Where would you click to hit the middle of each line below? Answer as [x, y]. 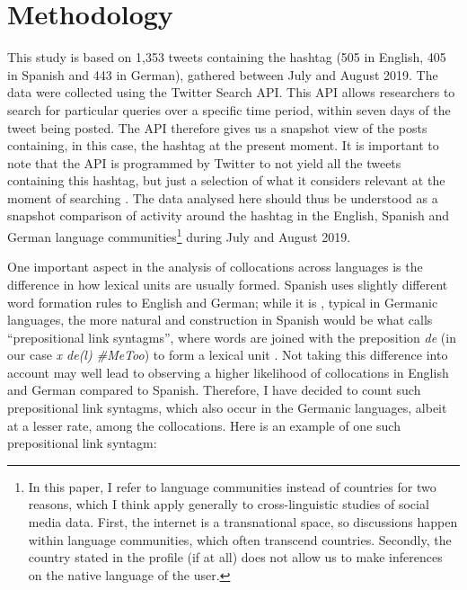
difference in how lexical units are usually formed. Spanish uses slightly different [228, 284]
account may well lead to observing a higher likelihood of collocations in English [228, 372]
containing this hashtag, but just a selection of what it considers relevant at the [226, 180]
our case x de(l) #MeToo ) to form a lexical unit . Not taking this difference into [228, 355]
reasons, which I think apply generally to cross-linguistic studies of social [229, 504]
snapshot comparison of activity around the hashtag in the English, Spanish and [228, 215]
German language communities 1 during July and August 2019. [179, 235]
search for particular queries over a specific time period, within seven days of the [229, 109]
